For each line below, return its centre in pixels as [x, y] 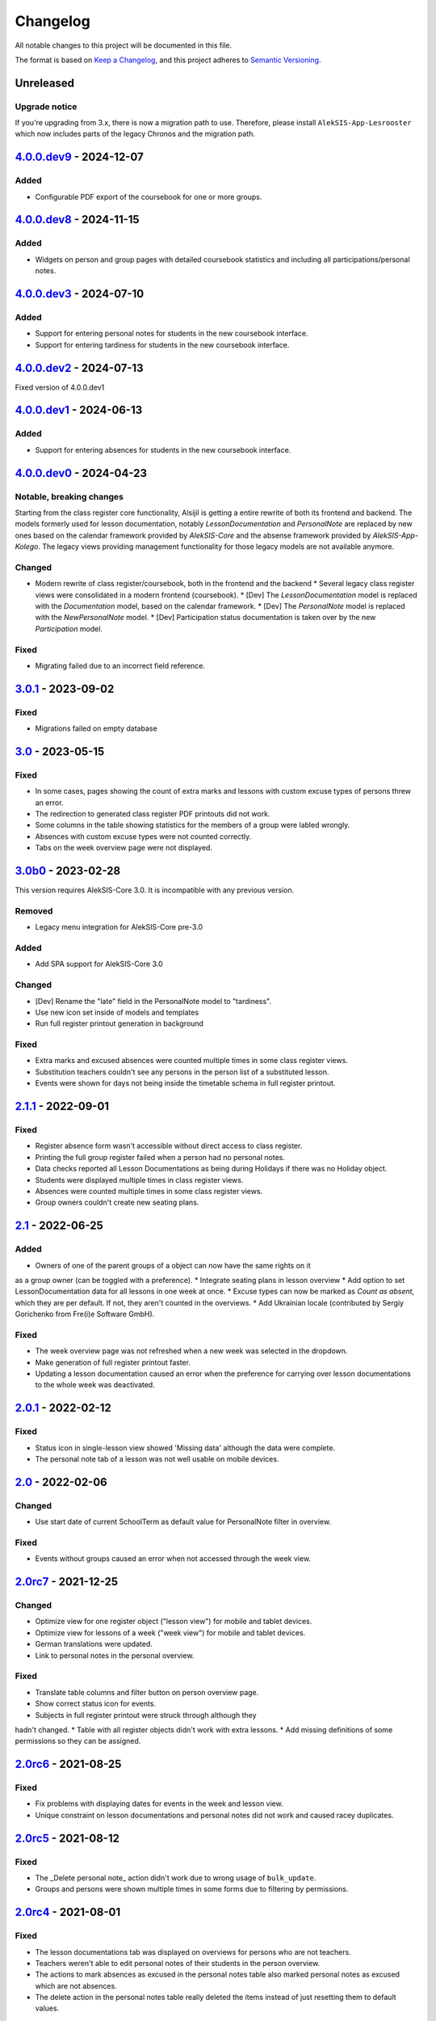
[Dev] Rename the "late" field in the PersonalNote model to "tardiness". [153, 1001]
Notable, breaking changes [69, 496]
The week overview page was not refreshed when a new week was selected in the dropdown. [191, 1351]
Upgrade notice [46, 107]
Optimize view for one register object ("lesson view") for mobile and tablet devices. [174, 1622]
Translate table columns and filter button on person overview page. [147, 1692]
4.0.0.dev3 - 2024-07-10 [80, 294]
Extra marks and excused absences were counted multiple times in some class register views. [192, 1061]
